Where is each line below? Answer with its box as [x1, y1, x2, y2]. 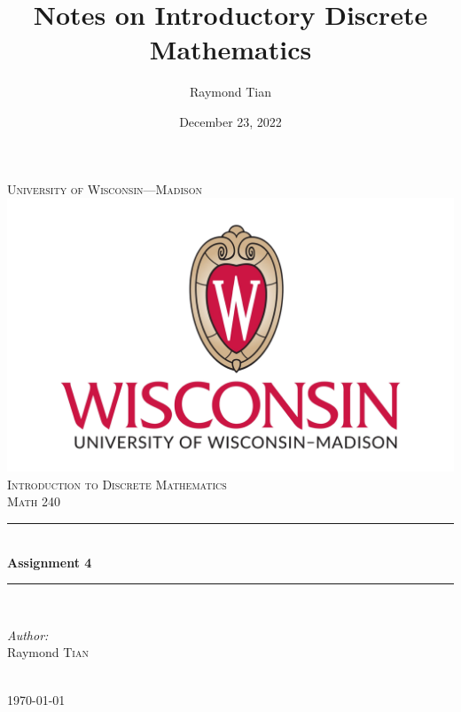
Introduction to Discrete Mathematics [7, 474, 227, 493]
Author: [7, 625, 49, 644]
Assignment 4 [7, 552, 92, 571]
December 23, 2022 [179, 112, 282, 130]
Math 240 [7, 492, 60, 511]
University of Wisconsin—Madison [7, 179, 202, 198]
